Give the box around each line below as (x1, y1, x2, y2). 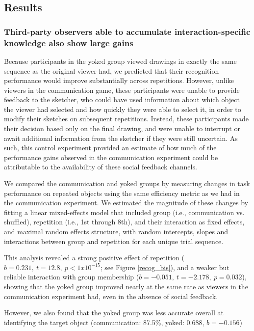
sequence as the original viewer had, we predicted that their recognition (4, 65, 219, 76)
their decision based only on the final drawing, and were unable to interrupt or (4, 123, 240, 134)
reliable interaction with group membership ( (4, 272, 139, 282)
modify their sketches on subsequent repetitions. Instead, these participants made (4, 113, 249, 124)
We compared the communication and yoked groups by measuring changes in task (4, 178, 250, 189)
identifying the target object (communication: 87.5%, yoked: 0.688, (4, 317, 204, 327)
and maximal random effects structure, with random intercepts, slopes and (4, 226, 229, 237)
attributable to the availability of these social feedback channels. (4, 162, 197, 172)
